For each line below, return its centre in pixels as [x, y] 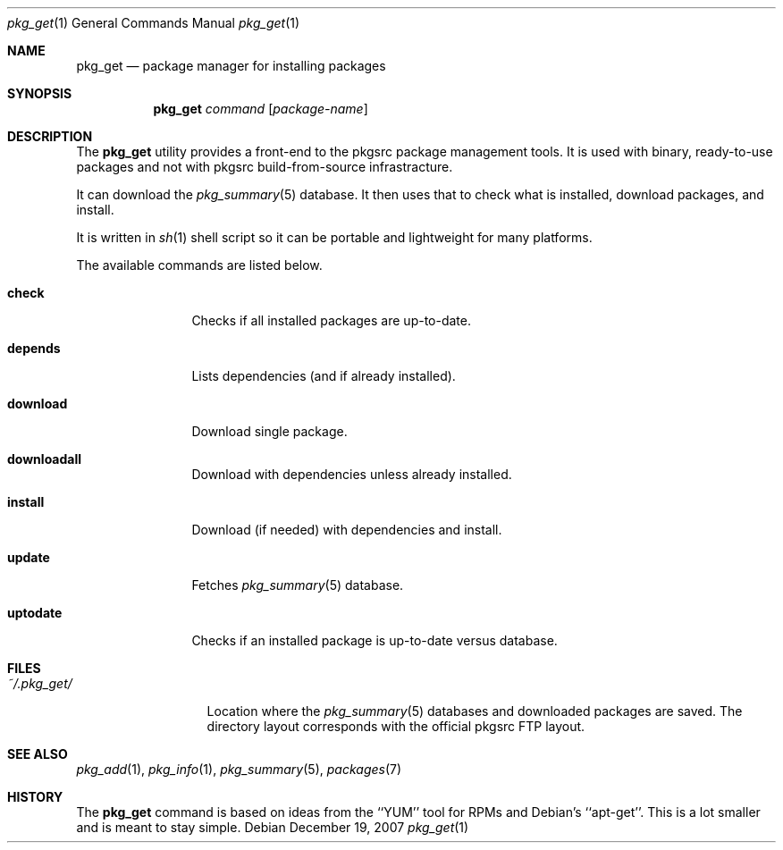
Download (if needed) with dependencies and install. [347, 530]
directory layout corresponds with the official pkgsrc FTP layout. [396, 726]
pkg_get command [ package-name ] [261, 109]
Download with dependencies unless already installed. [352, 474]
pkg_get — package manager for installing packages [231, 66]
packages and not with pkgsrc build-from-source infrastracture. [265, 167]
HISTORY [35, 797]
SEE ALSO [38, 754]
